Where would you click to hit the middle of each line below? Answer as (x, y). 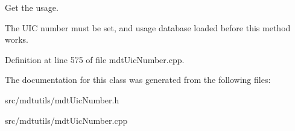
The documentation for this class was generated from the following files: (138, 80)
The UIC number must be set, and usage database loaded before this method (148, 27)
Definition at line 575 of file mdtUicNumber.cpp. (95, 59)
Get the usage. (32, 7)
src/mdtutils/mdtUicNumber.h (62, 99)
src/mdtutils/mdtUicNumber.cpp (66, 120)
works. (17, 39)
